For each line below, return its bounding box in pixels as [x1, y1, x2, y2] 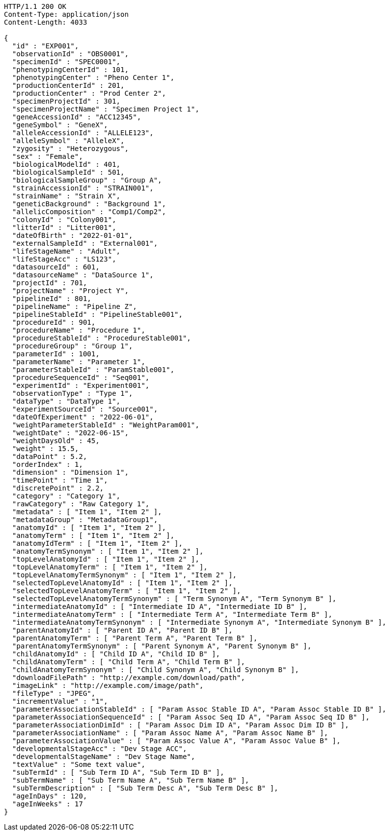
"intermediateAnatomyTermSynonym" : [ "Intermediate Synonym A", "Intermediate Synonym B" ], [12, 618, 387, 626]
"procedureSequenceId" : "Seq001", [12, 374, 150, 381]
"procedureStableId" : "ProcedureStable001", [12, 334, 191, 342]
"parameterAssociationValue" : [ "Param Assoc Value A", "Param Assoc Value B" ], [12, 737, 341, 745]
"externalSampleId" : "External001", [12, 239, 158, 247]
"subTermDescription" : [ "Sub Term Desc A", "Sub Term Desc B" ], [12, 784, 279, 792]
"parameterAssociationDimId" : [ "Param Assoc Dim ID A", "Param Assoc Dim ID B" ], [12, 721, 349, 729]
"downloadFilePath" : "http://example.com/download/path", [12, 674, 245, 682]
